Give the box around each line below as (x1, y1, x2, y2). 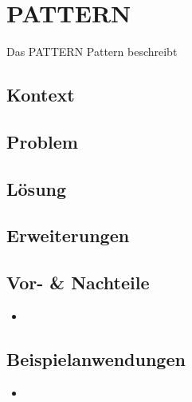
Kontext (6, 82, 75, 107)
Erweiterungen (6, 223, 130, 248)
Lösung (6, 176, 67, 201)
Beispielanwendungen (6, 347, 186, 372)
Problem (6, 129, 78, 153)
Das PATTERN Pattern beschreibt (6, 43, 178, 60)
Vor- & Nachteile (6, 270, 150, 295)
